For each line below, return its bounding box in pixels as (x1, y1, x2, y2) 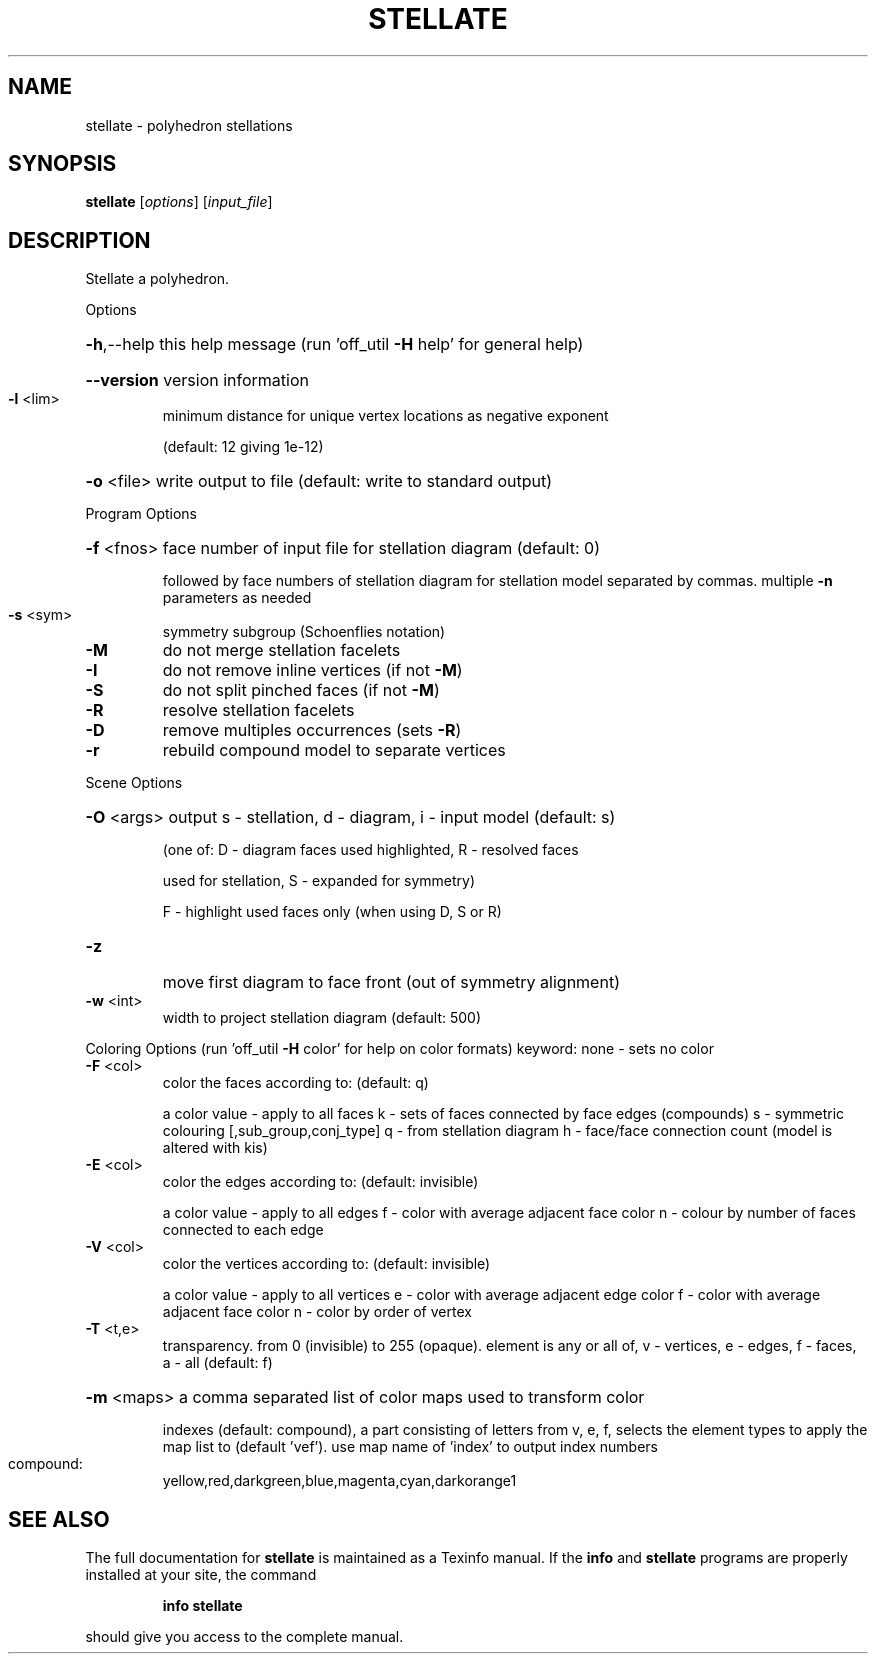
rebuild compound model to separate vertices (162, 740, 506, 761)
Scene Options (85, 774, 183, 792)
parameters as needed (162, 589, 312, 607)
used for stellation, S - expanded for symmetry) (162, 872, 475, 890)
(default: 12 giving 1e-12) (162, 438, 324, 456)
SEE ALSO (8, 1506, 110, 1532)
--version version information (85, 370, 309, 391)
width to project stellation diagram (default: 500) (162, 1009, 482, 1027)
